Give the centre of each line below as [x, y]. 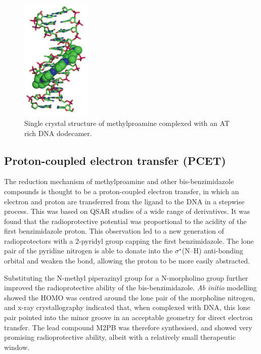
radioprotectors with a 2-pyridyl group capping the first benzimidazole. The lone [129, 240]
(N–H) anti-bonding [212, 251]
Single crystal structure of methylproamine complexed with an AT [127, 123]
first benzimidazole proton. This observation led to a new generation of [114, 231]
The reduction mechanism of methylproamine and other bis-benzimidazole [119, 181]
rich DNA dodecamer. [58, 133]
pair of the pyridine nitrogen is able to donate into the [89, 251]
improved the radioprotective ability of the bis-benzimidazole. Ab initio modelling [130, 287]
